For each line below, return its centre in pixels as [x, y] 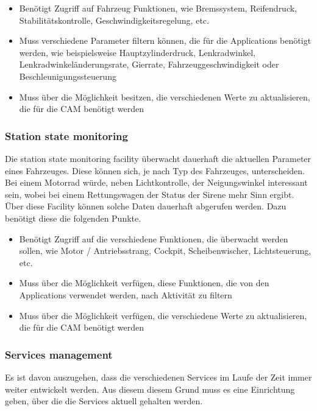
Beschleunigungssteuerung [68, 76]
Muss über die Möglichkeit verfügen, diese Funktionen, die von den [144, 283]
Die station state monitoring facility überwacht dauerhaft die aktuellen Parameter [158, 158]
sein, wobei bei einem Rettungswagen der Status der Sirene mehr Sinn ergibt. [150, 194]
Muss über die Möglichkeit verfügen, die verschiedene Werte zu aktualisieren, [163, 315]
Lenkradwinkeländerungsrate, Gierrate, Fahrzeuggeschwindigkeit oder [149, 64]
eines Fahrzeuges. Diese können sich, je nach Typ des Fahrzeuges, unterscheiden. [155, 170]
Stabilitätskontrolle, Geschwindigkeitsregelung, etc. [114, 20]
